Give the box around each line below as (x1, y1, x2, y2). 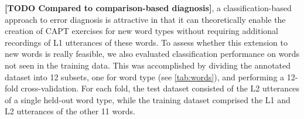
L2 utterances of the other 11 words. (5, 105, 135, 117)
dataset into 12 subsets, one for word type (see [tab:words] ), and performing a (5, 70, 285, 83)
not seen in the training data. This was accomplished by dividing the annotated (5, 59, 291, 71)
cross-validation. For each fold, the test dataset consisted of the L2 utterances (21, 82, 300, 94)
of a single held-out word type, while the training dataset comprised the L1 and (5, 93, 291, 106)
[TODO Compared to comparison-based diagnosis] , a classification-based (5, 2, 292, 13)
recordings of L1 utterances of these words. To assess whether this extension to (5, 36, 288, 48)
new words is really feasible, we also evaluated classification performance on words (5, 47, 300, 60)
